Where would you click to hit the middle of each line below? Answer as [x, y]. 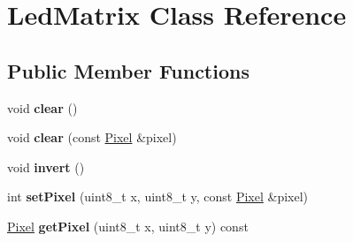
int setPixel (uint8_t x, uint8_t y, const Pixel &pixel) [158, 197]
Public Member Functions [128, 70]
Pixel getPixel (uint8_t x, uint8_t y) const [128, 226]
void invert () [46, 166]
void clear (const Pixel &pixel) [92, 137]
